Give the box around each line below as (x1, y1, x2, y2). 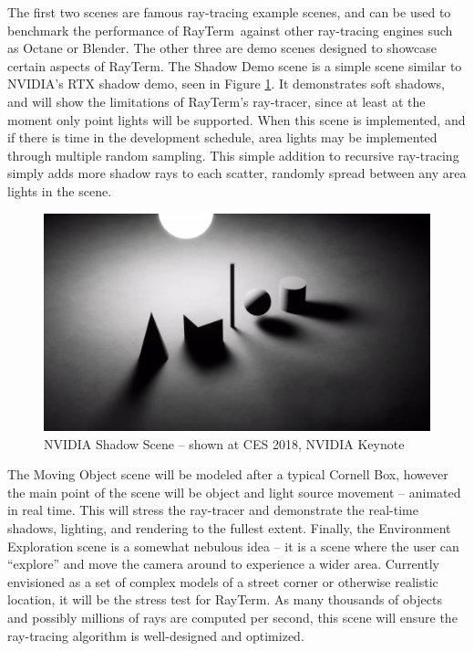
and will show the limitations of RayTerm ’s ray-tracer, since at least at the (7, 91, 426, 110)
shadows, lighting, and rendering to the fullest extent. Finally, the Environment (7, 519, 451, 537)
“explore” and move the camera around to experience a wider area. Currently (7, 554, 439, 573)
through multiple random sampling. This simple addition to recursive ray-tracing (7, 145, 459, 164)
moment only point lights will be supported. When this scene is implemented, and (7, 110, 466, 129)
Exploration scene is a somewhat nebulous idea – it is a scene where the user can (7, 536, 459, 555)
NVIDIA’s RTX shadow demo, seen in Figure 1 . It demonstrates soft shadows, (7, 74, 445, 93)
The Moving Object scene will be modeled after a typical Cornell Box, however (7, 465, 448, 484)
